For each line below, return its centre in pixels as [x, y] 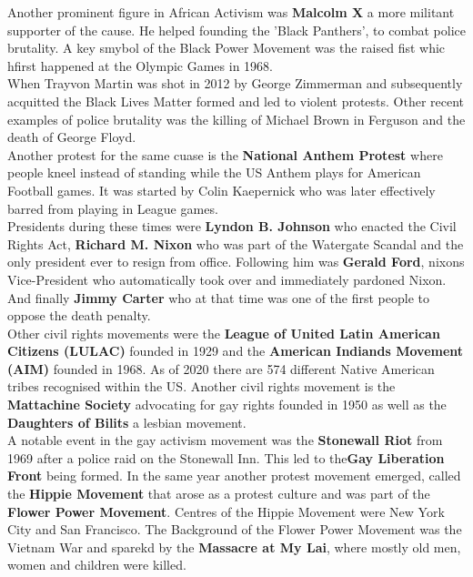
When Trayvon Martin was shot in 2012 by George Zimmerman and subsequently [235, 83]
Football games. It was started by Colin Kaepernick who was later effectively [221, 190]
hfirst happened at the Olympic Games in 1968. [140, 65]
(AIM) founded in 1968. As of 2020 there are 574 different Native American [221, 368]
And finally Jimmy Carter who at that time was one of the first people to [218, 297]
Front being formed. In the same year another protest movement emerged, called [234, 476]
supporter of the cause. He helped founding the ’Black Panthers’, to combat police [236, 30]
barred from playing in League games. [113, 208]
